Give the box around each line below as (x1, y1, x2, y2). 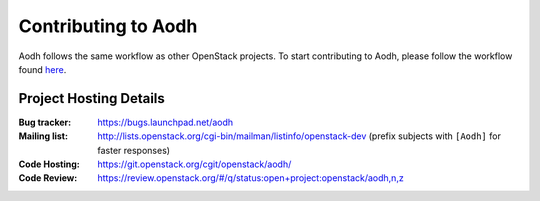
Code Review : (18, 172, 78, 184)
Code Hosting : (18, 158, 80, 170)
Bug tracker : (18, 116, 72, 128)
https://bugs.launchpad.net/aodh (97, 116, 234, 128)
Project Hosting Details (18, 90, 165, 107)
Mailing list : (18, 130, 69, 142)
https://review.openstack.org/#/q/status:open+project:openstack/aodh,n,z (97, 172, 404, 184)
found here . (18, 63, 67, 75)
